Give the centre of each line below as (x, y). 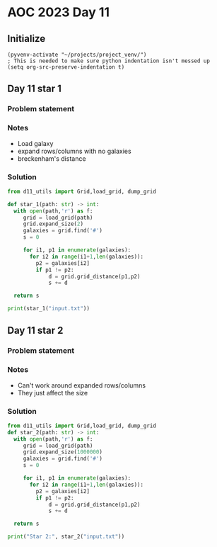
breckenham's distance (52, 158)
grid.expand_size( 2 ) (53, 224)
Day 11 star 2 (35, 331)
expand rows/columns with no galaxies (75, 151)
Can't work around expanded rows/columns (82, 385)
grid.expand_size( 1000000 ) (63, 452)
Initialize (27, 39)
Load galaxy (35, 143)
